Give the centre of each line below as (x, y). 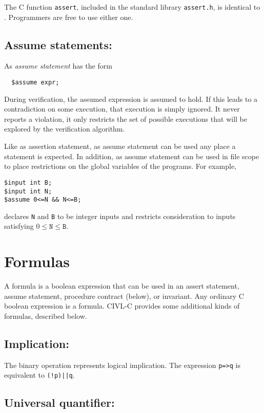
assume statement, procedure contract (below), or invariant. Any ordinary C (124, 296)
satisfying (19, 226)
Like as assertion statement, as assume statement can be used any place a (120, 146)
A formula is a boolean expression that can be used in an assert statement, (122, 286)
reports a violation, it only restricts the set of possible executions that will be (126, 118)
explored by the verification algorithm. (65, 129)
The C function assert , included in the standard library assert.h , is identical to (132, 7)
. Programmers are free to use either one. (69, 17)
